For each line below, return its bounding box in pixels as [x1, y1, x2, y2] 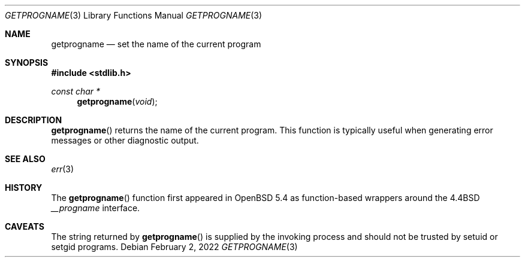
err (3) [51, 164, 74, 174]
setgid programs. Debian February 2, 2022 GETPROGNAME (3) [51, 242, 298, 252]
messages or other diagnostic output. [51, 135, 199, 145]
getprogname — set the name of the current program [51, 39, 261, 49]
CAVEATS [5, 221, 44, 231]
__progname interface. [51, 203, 140, 213]
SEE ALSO [5, 154, 46, 164]
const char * [51, 86, 101, 96]
